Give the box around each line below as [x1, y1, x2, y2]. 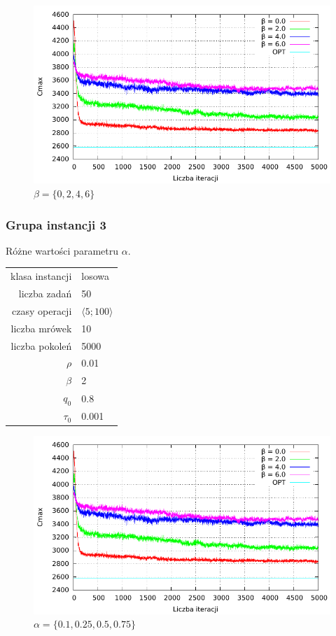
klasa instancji [10, 269, 72, 283]
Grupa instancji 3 [6, 215, 106, 233]
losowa [81, 269, 110, 283]
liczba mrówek [10, 320, 72, 335]
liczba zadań [18, 285, 72, 300]
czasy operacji [12, 303, 72, 318]
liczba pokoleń [10, 338, 72, 353]
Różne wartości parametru [6, 243, 118, 257]
